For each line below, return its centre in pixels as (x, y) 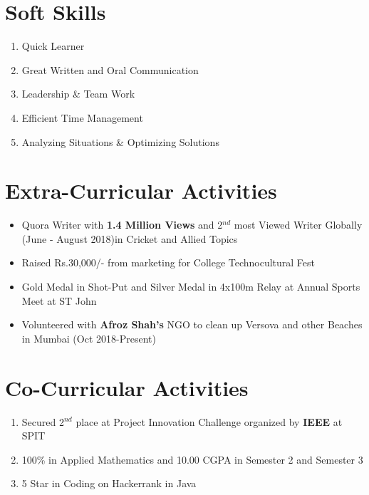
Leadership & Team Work (78, 94)
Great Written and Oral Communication (110, 69)
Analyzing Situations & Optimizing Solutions (120, 141)
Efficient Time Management (82, 117)
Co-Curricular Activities (127, 387)
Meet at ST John (59, 300)
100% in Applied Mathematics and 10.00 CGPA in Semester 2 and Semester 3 (192, 459)
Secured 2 (43, 421)
